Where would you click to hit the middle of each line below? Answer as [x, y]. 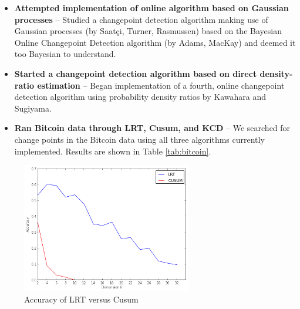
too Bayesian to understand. [65, 54]
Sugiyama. [33, 108]
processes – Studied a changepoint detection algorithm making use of [141, 19]
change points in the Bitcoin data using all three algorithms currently [139, 139]
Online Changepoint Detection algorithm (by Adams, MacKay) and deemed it [155, 42]
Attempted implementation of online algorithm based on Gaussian [151, 8]
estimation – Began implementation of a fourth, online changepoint [161, 85]
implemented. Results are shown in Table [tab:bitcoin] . [113, 151]
